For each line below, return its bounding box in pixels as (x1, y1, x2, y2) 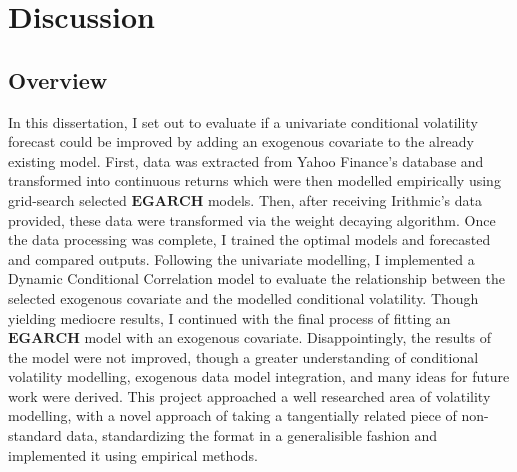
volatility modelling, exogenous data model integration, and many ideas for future (8, 366, 510, 387)
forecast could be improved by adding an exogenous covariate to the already (8, 131, 474, 152)
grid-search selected (8, 189, 127, 210)
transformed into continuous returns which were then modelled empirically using (8, 170, 501, 191)
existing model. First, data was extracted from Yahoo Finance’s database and (8, 150, 484, 171)
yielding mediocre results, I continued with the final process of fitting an (8, 307, 451, 328)
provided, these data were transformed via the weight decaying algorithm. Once (8, 209, 496, 230)
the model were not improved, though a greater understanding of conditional (8, 346, 479, 367)
